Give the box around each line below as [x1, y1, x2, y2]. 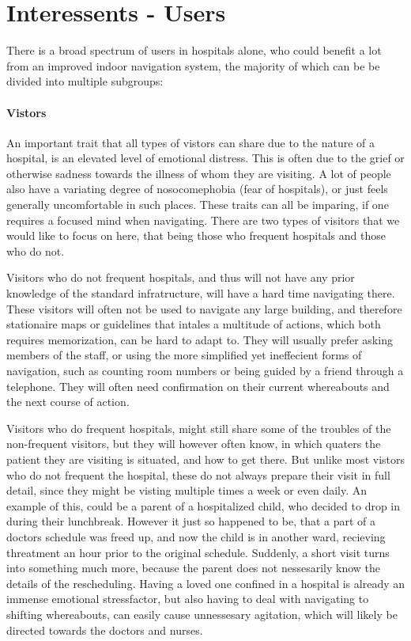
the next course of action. [6, 393, 130, 410]
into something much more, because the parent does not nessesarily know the [6, 559, 381, 576]
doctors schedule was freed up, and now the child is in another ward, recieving [6, 528, 386, 544]
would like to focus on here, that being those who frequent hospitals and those [6, 227, 386, 244]
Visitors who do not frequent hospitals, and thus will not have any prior [6, 269, 355, 286]
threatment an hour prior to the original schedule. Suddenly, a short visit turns [6, 544, 390, 560]
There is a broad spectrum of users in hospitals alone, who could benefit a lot [6, 42, 382, 59]
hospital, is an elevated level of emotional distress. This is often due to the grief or [6, 150, 405, 166]
